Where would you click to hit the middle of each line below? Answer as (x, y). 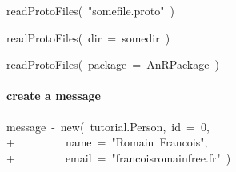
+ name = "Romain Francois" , (107, 142)
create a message (54, 96)
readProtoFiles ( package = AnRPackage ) (113, 64)
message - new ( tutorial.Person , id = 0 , (108, 126)
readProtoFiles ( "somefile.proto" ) (90, 10)
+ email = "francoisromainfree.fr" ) (119, 157)
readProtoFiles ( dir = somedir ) (88, 37)
